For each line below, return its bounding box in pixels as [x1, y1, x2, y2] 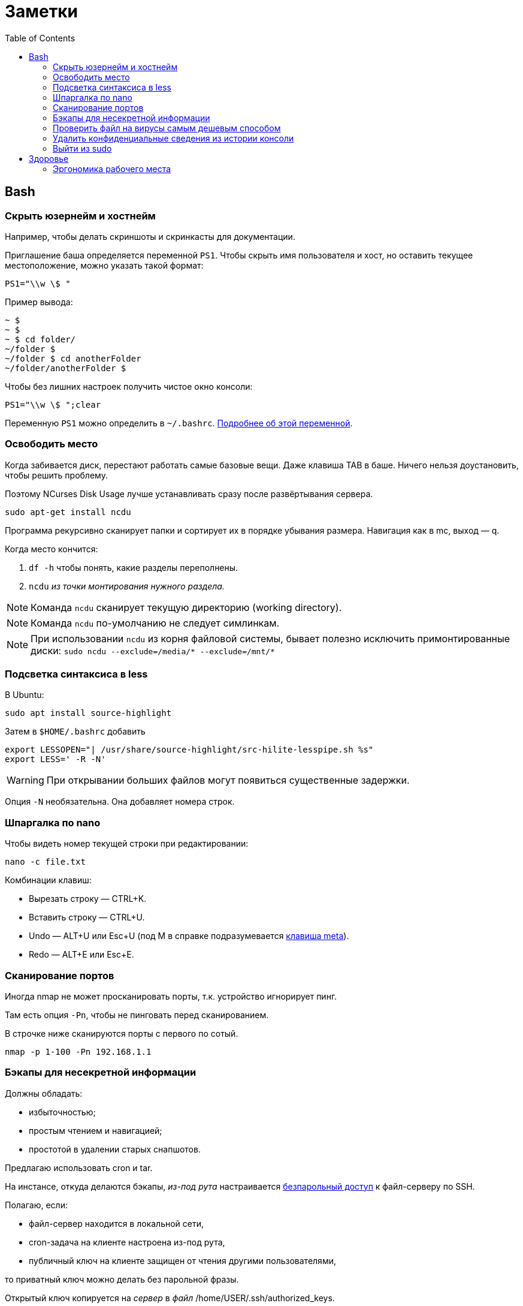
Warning [7, 774, 44, 787]
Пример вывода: [5, 296, 73, 307]
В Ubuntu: [5, 690, 44, 700]
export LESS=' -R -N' [5, 754, 106, 765]
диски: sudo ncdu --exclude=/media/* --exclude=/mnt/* [31, 644, 275, 657]
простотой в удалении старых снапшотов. [29, 1143, 201, 1154]
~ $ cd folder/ [5, 334, 76, 344]
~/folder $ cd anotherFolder [5, 353, 141, 363]
